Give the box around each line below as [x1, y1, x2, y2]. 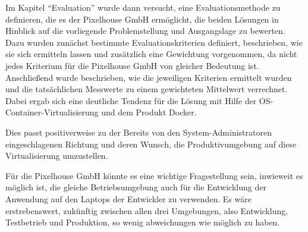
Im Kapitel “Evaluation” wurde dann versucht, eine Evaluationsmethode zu [5, 1, 281, 13]
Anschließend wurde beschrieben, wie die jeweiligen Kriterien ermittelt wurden [5, 71, 292, 83]
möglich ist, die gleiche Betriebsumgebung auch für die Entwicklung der [5, 181, 266, 193]
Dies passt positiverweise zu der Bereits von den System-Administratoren [5, 126, 272, 138]
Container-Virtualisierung [5, 106, 99, 118]
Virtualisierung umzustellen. [5, 149, 108, 162]
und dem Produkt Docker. [101, 106, 197, 118]
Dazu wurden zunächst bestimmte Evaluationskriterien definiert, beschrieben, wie [5, 36, 303, 48]
